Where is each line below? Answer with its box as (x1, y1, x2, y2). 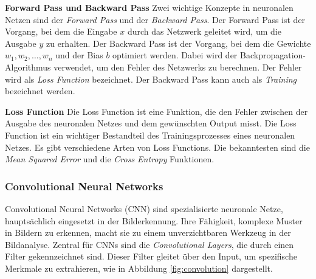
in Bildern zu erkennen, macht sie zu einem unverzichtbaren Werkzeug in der (5, 226, 291, 239)
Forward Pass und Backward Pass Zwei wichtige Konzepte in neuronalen (5, 1, 294, 13)
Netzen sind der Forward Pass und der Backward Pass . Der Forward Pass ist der (5, 13, 306, 26)
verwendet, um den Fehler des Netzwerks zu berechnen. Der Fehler (53, 60, 302, 73)
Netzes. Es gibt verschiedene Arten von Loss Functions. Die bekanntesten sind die (5, 140, 310, 153)
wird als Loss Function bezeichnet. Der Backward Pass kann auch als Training (5, 72, 297, 85)
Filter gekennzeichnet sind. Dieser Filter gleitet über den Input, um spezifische (5, 250, 297, 263)
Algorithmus (5, 60, 51, 73)
